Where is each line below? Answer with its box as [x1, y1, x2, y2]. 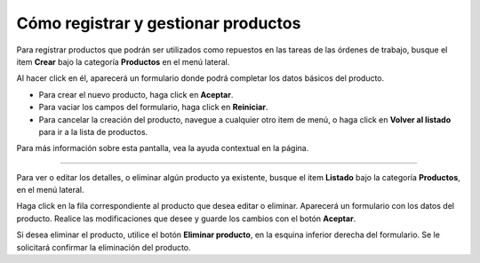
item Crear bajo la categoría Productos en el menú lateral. [16, 56, 230, 67]
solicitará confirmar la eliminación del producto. [16, 242, 191, 252]
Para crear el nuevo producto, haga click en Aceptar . [38, 89, 234, 100]
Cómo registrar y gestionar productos [16, 13, 301, 33]
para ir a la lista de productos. [38, 126, 148, 137]
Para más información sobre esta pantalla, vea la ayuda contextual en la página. [16, 143, 309, 154]
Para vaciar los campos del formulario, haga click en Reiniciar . [38, 102, 268, 113]
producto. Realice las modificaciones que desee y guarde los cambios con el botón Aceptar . [16, 213, 356, 224]
